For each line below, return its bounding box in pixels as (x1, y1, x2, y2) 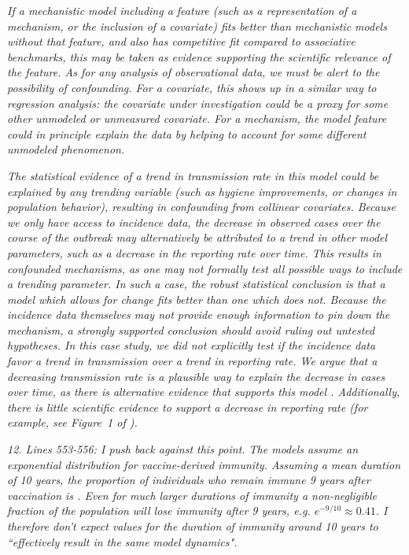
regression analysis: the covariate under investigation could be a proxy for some (7, 94, 389, 111)
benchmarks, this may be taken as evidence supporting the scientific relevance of (7, 48, 391, 65)
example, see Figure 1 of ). (7, 414, 138, 431)
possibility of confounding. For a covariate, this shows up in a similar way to (7, 79, 377, 95)
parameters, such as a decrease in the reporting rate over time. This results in (7, 244, 381, 261)
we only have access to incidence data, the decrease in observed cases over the (7, 213, 381, 230)
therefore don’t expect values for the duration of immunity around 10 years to (7, 518, 378, 534)
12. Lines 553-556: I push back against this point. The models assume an (7, 441, 359, 457)
